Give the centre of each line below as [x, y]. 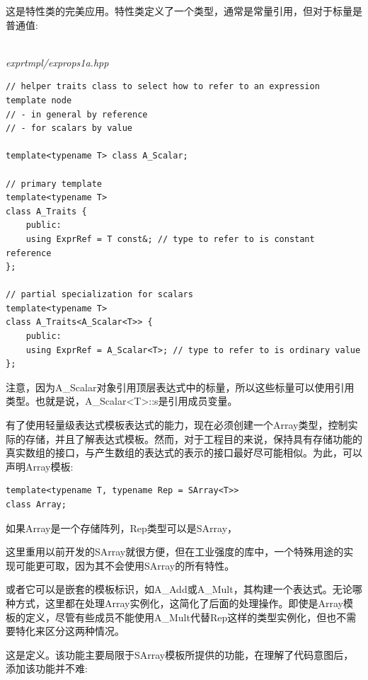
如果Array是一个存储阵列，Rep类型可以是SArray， [122, 528]
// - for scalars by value [69, 128]
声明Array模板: [40, 466]
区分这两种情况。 [85, 631]
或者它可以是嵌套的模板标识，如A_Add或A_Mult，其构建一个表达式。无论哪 [184, 589]
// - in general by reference [77, 114]
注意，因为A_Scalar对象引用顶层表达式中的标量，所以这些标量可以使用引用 [180, 387]
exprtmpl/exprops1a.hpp [57, 62]
